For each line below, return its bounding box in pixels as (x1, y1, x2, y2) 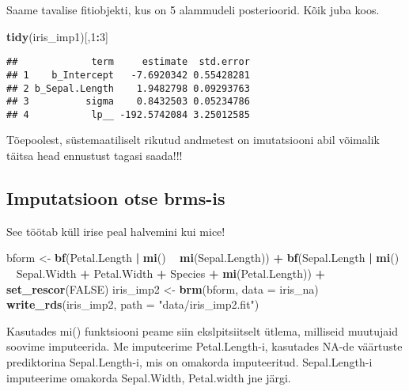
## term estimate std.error (6, 56, 250, 68)
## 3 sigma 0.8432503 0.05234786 (6, 96, 250, 108)
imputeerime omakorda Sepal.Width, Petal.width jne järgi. (6, 369, 291, 385)
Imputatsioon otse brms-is (6, 186, 225, 211)
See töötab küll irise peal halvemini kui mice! (6, 222, 225, 239)
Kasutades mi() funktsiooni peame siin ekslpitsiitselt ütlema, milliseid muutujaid (6, 322, 398, 339)
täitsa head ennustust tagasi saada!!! (6, 147, 183, 164)
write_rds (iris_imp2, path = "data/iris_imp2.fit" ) (6, 296, 259, 313)
